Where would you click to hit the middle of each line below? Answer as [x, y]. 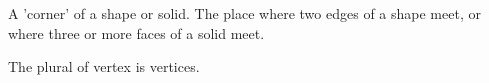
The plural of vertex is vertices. [104, 66]
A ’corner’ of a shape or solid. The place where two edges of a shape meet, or [244, 13]
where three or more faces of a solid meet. [136, 32]
